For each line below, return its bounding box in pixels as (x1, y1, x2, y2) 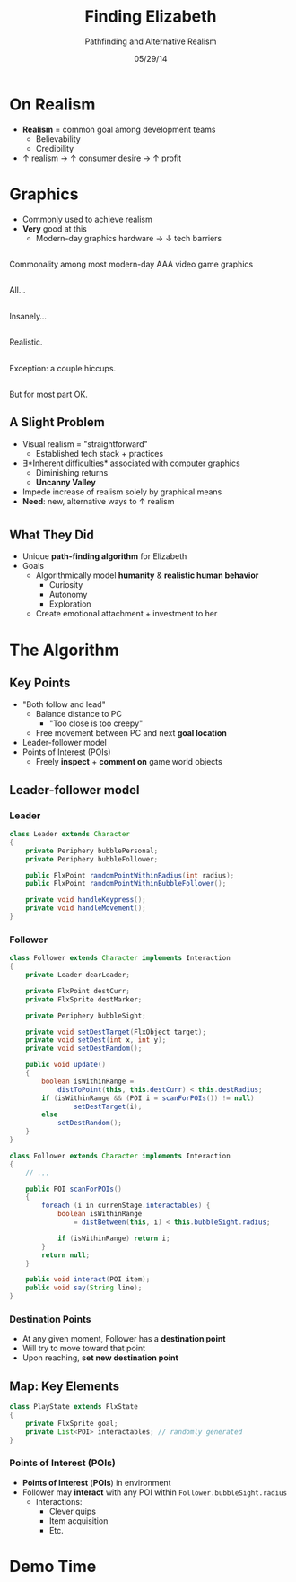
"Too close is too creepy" (48, 718, 144, 729)
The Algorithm (9, 640, 119, 660)
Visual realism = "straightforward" (22, 438, 148, 450)
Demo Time (9, 1556, 97, 1577)
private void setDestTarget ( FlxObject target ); (25, 1027, 206, 1036)
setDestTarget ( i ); (73, 1102, 143, 1111)
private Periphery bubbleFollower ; (25, 854, 159, 863)
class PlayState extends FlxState (9, 1403, 139, 1412)
